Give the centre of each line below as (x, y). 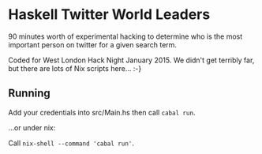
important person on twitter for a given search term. (93, 44)
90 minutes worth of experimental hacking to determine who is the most (125, 36)
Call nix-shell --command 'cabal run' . (71, 143)
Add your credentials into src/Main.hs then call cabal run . (102, 112)
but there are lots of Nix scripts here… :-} (75, 68)
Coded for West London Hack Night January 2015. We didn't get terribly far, (131, 60)
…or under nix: (32, 127)
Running (30, 94)
